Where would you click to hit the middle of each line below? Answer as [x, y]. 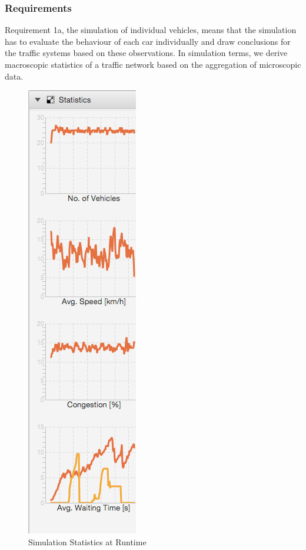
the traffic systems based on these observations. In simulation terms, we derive [146, 53]
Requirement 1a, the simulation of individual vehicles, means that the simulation [151, 30]
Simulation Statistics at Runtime [87, 541]
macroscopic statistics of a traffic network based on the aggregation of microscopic [153, 64]
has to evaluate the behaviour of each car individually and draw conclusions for [148, 41]
